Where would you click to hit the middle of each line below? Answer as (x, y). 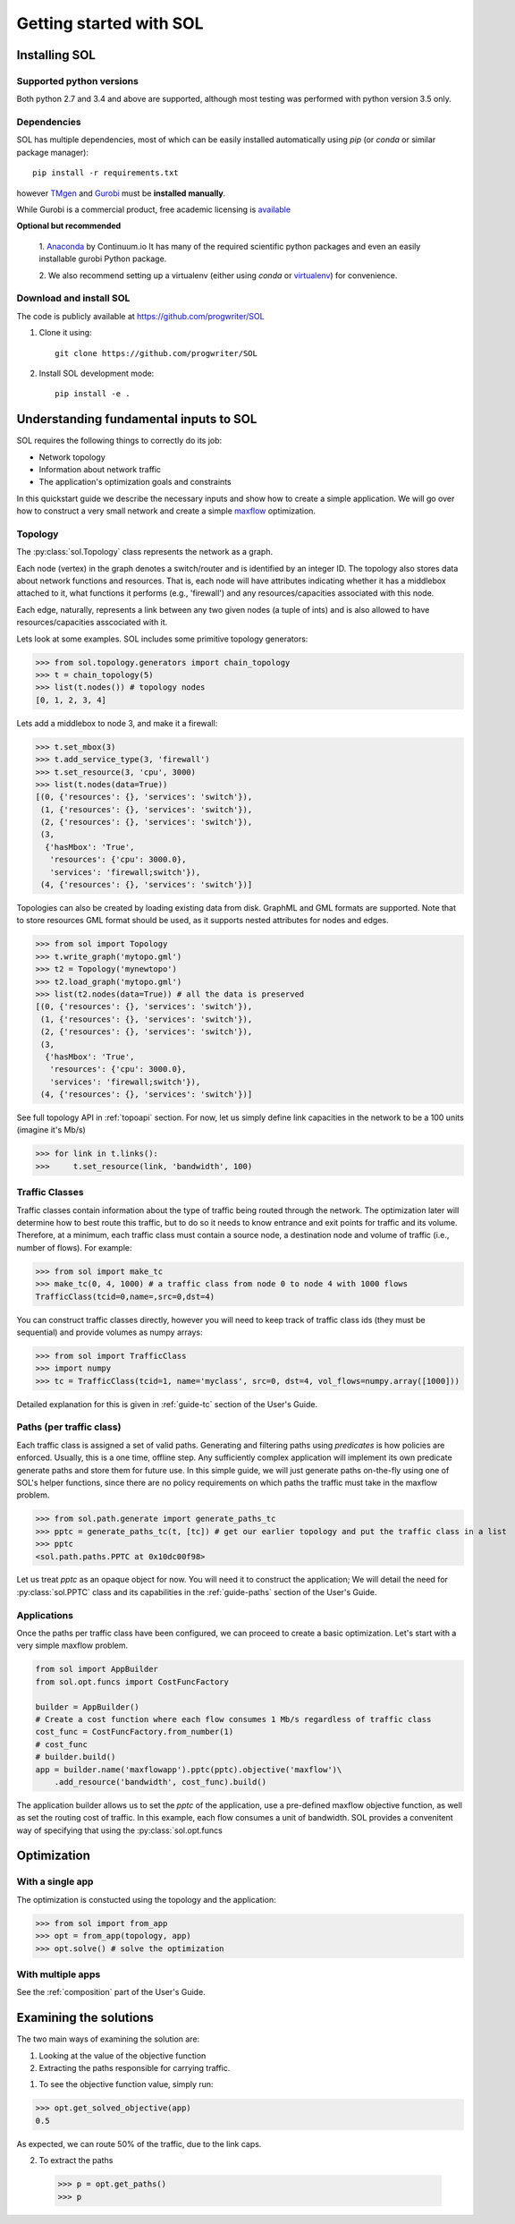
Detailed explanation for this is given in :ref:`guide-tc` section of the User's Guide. (167, 1404)
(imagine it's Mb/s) (51, 1130)
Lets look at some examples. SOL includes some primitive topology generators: (162, 639)
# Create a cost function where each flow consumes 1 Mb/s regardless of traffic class (233, 1719)
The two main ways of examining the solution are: (108, 2039)
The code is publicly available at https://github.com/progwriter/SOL (140, 316)
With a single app (55, 1881)
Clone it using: (66, 333)
